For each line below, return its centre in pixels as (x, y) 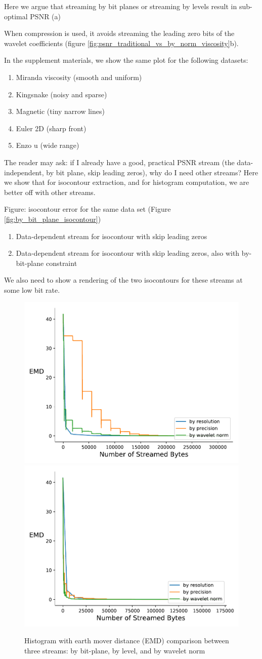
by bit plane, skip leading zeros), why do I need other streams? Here (152, 172)
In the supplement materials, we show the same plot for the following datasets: (126, 60)
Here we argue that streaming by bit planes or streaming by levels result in (121, 6)
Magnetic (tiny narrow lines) (60, 111)
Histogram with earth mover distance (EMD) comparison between (127, 641)
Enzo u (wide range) (48, 145)
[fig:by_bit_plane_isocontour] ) (53, 219)
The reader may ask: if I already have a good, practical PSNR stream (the (119, 162)
